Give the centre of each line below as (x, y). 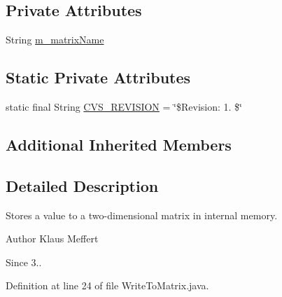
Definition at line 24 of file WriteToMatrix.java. (107, 285)
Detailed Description (82, 185)
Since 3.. (24, 262)
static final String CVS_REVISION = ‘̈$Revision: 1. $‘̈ (124, 106)
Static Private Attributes (98, 77)
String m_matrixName (55, 40)
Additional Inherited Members (119, 144)
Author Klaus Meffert (52, 239)
